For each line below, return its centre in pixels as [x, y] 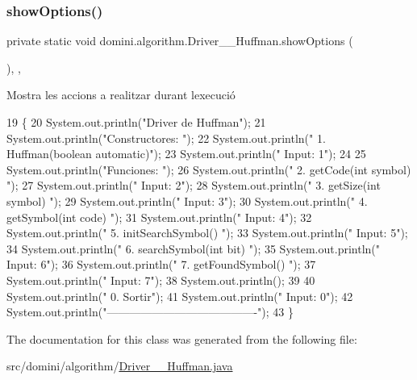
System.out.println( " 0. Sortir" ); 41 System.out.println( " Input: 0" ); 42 [180, 296]
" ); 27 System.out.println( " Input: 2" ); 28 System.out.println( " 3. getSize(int [194, 185]
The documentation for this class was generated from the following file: [182, 338]
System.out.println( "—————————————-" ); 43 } [150, 312]
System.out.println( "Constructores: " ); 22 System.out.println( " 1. [166, 138]
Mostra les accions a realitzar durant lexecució [121, 95]
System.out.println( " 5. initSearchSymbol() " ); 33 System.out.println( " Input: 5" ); [207, 233]
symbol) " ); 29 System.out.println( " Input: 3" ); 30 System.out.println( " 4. [187, 200]
